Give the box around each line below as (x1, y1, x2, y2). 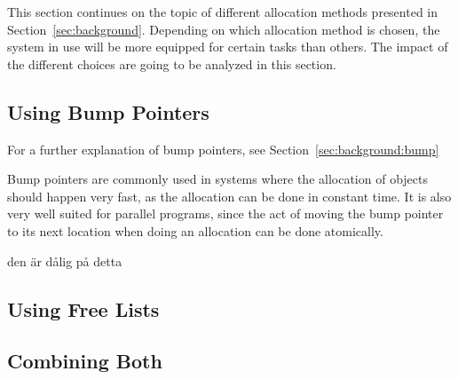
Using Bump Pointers (7, 98, 209, 125)
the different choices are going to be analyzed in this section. (7, 54, 336, 73)
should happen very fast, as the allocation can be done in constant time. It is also (7, 186, 452, 205)
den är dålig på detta (7, 251, 122, 270)
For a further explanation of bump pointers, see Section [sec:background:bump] (7, 139, 439, 158)
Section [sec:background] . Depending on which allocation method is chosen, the (7, 20, 440, 38)
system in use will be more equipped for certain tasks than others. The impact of (7, 37, 448, 56)
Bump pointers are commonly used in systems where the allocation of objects (7, 170, 429, 188)
